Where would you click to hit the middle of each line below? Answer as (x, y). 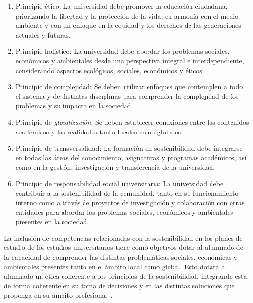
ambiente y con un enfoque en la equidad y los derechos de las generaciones (128, 25)
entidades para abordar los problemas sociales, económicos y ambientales (124, 212)
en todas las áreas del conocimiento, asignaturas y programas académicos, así (131, 157)
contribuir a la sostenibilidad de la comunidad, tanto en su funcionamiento (127, 193)
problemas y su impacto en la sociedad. (74, 105)
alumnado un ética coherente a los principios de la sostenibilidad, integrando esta (126, 276)
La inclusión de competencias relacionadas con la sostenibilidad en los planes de (123, 237)
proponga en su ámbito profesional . (58, 295)
